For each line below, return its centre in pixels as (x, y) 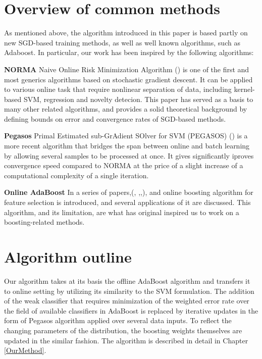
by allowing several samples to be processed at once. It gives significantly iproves (129, 155)
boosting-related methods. (44, 222)
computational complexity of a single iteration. (76, 175)
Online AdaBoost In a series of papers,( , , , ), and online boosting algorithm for (129, 192)
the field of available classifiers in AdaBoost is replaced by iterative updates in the (131, 310)
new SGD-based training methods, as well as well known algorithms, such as (122, 42)
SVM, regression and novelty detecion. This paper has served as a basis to (138, 99)
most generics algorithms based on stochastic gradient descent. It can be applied (128, 79)
